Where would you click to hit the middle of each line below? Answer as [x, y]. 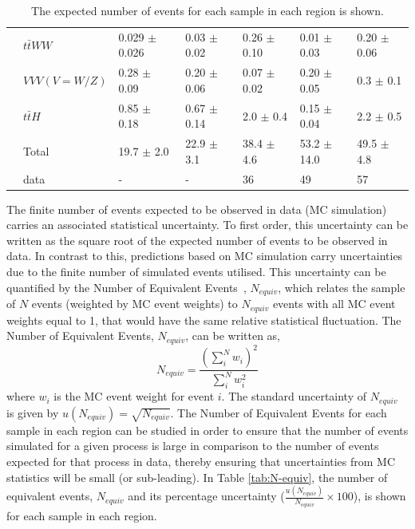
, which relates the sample [342, 287]
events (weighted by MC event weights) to [134, 304]
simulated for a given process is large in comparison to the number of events [193, 446]
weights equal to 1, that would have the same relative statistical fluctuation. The [204, 320]
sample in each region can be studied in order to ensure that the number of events [207, 430]
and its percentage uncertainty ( [206, 496]
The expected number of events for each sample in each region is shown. [207, 10]
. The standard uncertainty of [294, 396]
